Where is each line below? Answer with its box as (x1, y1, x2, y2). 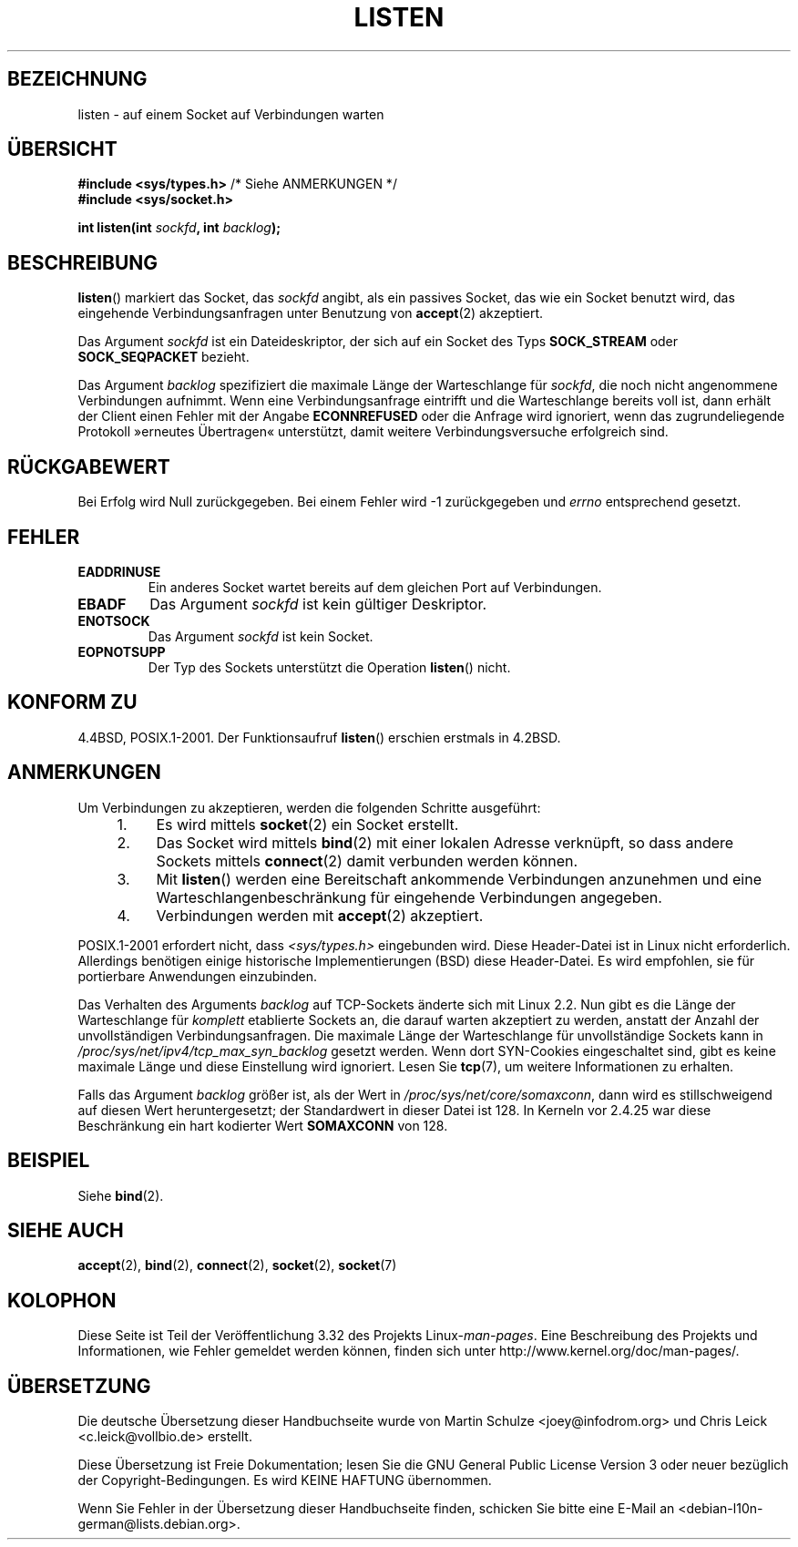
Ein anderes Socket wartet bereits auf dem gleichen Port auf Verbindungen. (148, 579, 602, 595)
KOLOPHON (7, 1288, 117, 1312)
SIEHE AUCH (7, 1218, 124, 1242)
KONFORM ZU (7, 691, 138, 714)
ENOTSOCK (77, 612, 150, 629)
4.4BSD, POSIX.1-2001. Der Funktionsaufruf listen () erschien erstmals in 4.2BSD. (77, 729, 561, 745)
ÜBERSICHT (7, 138, 118, 161)
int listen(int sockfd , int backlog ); (77, 220, 281, 236)
